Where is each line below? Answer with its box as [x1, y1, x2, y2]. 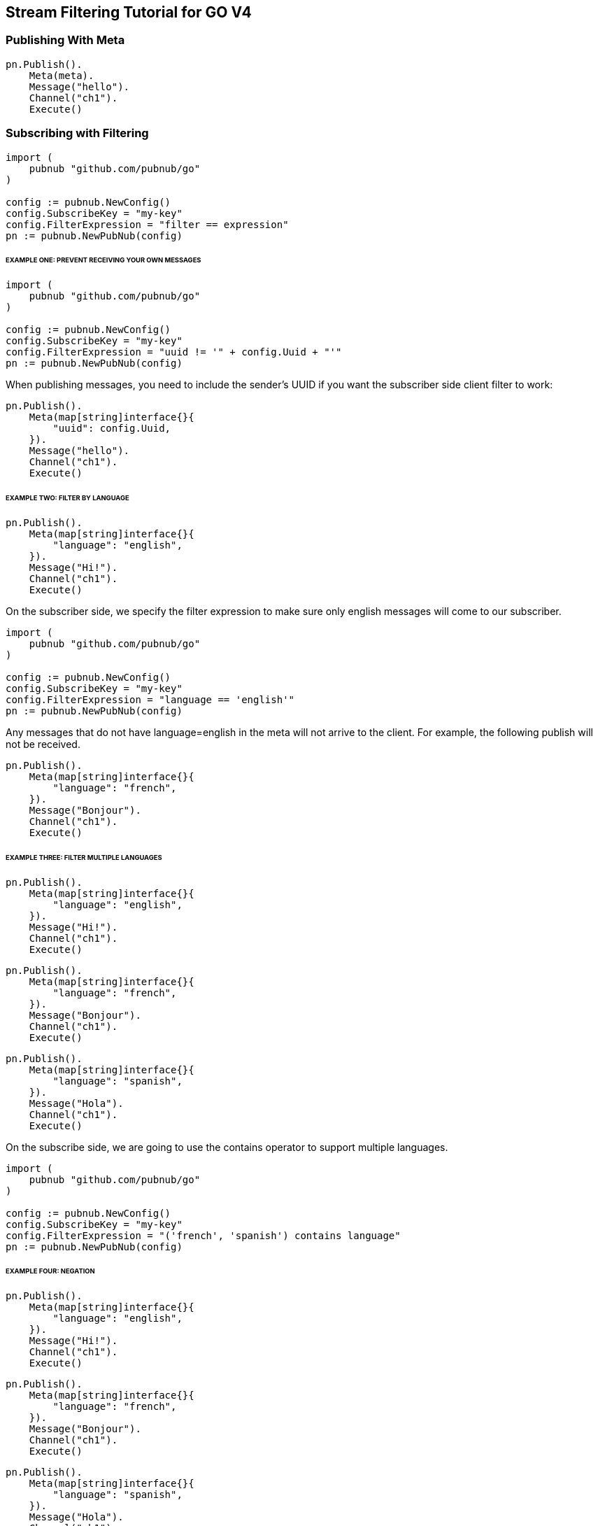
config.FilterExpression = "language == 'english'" [6, 693, 295, 705]
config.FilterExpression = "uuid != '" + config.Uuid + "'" [6, 346, 342, 358]
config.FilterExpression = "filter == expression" [6, 218, 289, 230]
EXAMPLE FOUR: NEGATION [6, 1267, 95, 1276]
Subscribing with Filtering [6, 126, 149, 141]
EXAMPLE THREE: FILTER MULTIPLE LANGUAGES [6, 853, 162, 861]
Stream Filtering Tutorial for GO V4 [6, 3, 252, 21]
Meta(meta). [29, 69, 94, 81]
